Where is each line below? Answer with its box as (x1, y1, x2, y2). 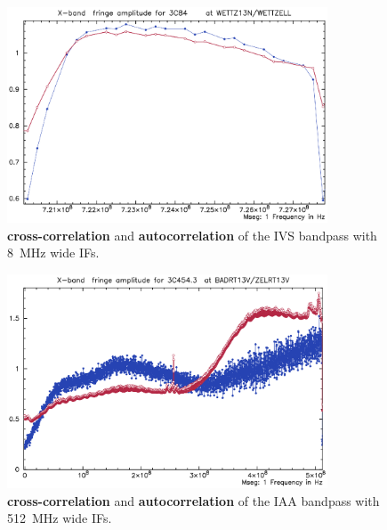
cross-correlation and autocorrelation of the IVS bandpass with (7, 225, 377, 244)
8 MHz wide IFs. (7, 243, 100, 262)
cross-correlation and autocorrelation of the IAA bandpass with (7, 491, 380, 510)
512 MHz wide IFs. (7, 509, 112, 527)
